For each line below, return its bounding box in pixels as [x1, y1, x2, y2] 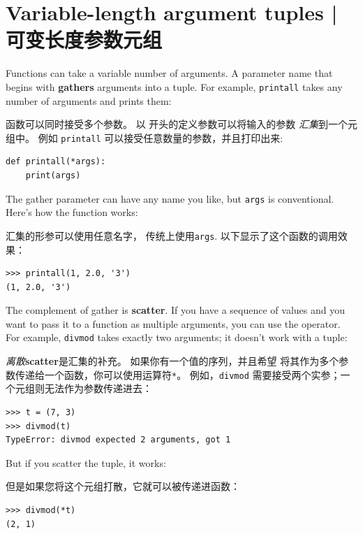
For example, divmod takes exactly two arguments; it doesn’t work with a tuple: [6, 330, 348, 345]
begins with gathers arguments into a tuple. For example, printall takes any [6, 79, 343, 94]
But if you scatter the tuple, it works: [6, 455, 166, 470]
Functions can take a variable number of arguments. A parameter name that [6, 66, 333, 80]
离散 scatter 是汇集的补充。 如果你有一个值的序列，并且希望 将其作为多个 [6, 354, 339, 368]
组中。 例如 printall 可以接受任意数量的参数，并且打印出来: [6, 130, 283, 145]
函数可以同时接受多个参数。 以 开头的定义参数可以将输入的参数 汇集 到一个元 [6, 117, 357, 131]
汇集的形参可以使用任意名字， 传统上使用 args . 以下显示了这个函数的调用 [6, 228, 338, 243]
